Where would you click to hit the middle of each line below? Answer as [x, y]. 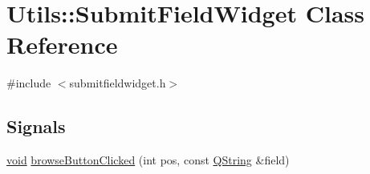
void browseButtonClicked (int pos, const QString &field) [148, 160]
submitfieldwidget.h [118, 83]
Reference [62, 45]
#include [29, 83]
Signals [36, 126]
